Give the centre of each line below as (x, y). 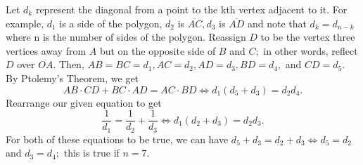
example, (25, 23)
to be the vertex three (308, 37)
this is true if (91, 153)
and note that (277, 23)
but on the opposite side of (158, 50)
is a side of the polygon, (111, 23)
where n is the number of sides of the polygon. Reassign (126, 37)
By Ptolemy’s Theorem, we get (72, 78)
